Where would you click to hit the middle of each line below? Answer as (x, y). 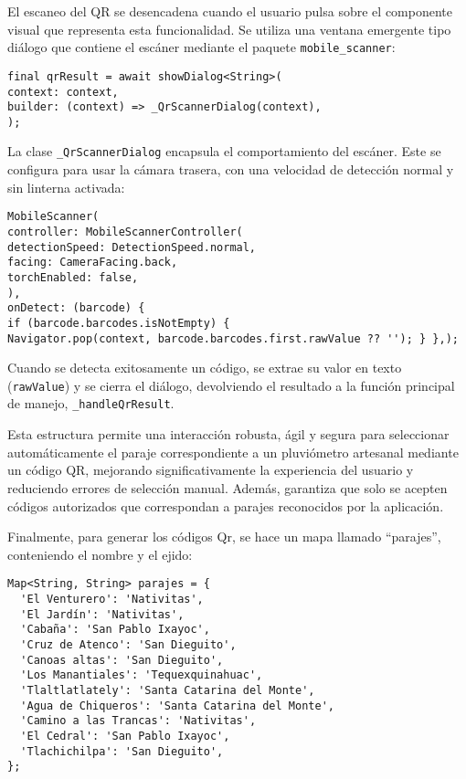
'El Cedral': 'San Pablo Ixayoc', (125, 736)
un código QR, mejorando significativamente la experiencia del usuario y (211, 470)
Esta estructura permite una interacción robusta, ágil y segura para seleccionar (228, 434)
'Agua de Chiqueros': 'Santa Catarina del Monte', (177, 705)
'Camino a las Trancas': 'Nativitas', (138, 721)
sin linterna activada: (66, 187)
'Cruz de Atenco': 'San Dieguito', (128, 644)
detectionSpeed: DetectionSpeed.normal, (132, 247)
